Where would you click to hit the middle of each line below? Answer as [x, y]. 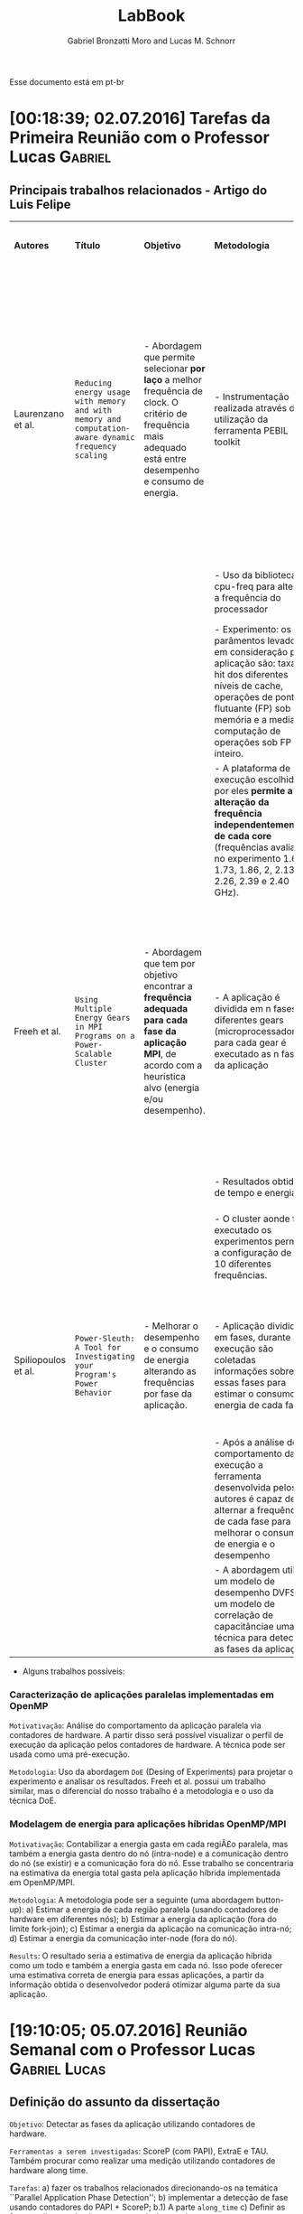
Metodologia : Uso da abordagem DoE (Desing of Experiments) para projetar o [151, 1772]
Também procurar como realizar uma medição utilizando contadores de [142, 2161]
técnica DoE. [33, 1801]
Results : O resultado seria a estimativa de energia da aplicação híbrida [141, 1956]
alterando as [170, 1371]
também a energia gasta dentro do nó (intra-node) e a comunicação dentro [149, 1854]
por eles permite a [253, 790]
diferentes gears [249, 1020]
